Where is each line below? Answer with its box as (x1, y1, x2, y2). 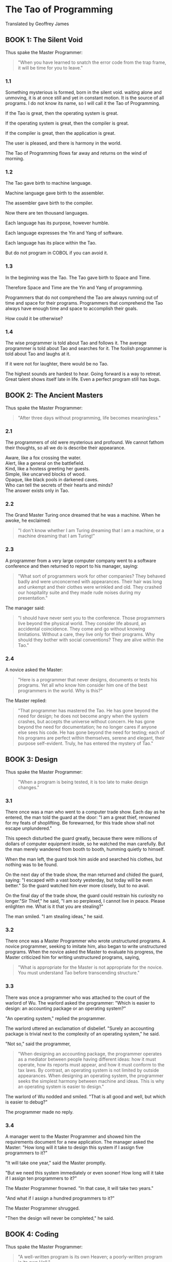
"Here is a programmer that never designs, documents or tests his (17, 676, 158, 682)
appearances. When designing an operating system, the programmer (17, 1072, 164, 1079)
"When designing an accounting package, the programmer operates (17, 1050, 162, 1057)
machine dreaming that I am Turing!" (17, 533, 95, 539)
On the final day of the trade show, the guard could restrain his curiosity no (5, 892, 164, 899)
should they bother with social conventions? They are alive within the (17, 637, 164, 643)
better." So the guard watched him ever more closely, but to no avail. (5, 883, 150, 889)
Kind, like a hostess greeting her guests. (5, 466, 90, 472)
